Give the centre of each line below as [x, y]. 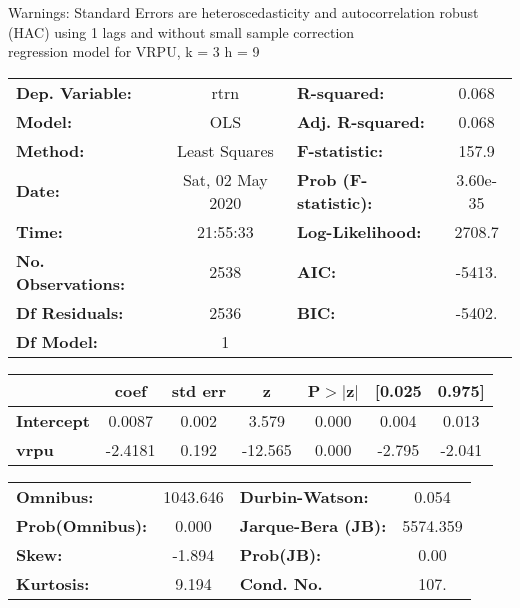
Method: [50, 150]
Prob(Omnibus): [82, 525]
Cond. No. [281, 583]
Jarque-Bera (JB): [313, 525]
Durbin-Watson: [304, 496]
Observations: [71, 283]
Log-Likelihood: [359, 231]
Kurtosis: [53, 583]
